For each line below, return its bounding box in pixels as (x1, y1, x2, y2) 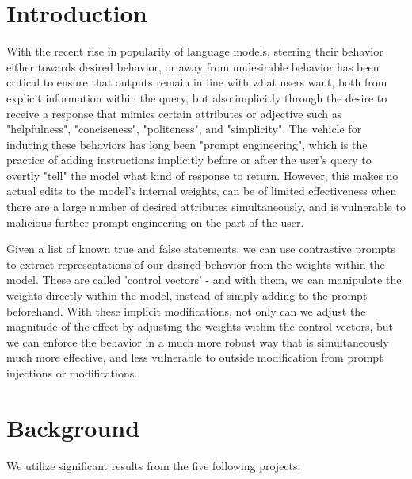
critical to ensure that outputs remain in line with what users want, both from (6, 74, 387, 90)
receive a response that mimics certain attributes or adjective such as (6, 105, 342, 121)
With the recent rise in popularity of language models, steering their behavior (6, 43, 383, 59)
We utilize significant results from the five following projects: (6, 457, 301, 473)
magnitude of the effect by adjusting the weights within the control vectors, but (6, 318, 393, 335)
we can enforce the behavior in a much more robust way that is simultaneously (6, 333, 389, 350)
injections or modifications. (6, 365, 138, 381)
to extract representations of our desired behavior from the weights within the (6, 255, 385, 272)
